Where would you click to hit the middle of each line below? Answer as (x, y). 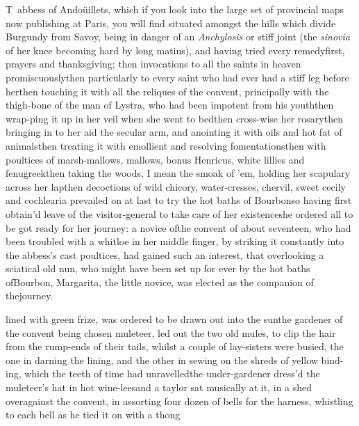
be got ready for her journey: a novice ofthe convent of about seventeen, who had (178, 227)
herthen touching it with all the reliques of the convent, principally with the (167, 91)
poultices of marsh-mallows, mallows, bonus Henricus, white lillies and (155, 159)
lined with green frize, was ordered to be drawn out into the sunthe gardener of (174, 319)
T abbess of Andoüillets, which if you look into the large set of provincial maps (175, 9)
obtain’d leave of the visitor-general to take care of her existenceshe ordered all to (179, 213)
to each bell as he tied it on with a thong (93, 415)
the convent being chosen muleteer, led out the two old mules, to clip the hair (171, 332)
